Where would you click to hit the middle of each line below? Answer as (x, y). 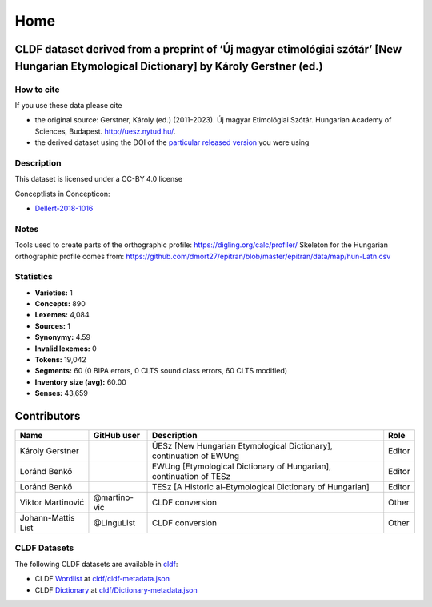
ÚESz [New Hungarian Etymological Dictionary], (242, 446)
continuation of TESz (191, 477)
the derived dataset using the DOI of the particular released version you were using (172, 142)
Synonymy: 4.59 (63, 337)
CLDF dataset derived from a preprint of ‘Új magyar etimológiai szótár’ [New (208, 49)
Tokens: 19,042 (61, 360)
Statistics (34, 277)
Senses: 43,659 (61, 393)
